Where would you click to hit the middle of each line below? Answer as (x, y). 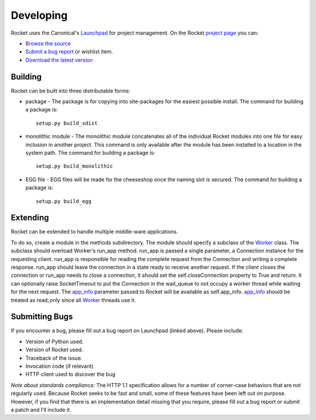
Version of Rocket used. (54, 350)
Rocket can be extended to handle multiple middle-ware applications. (95, 232)
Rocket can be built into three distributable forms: (71, 90)
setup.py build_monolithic (75, 166)
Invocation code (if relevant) (59, 366)
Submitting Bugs (42, 317)
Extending (30, 218)
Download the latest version (59, 60)
